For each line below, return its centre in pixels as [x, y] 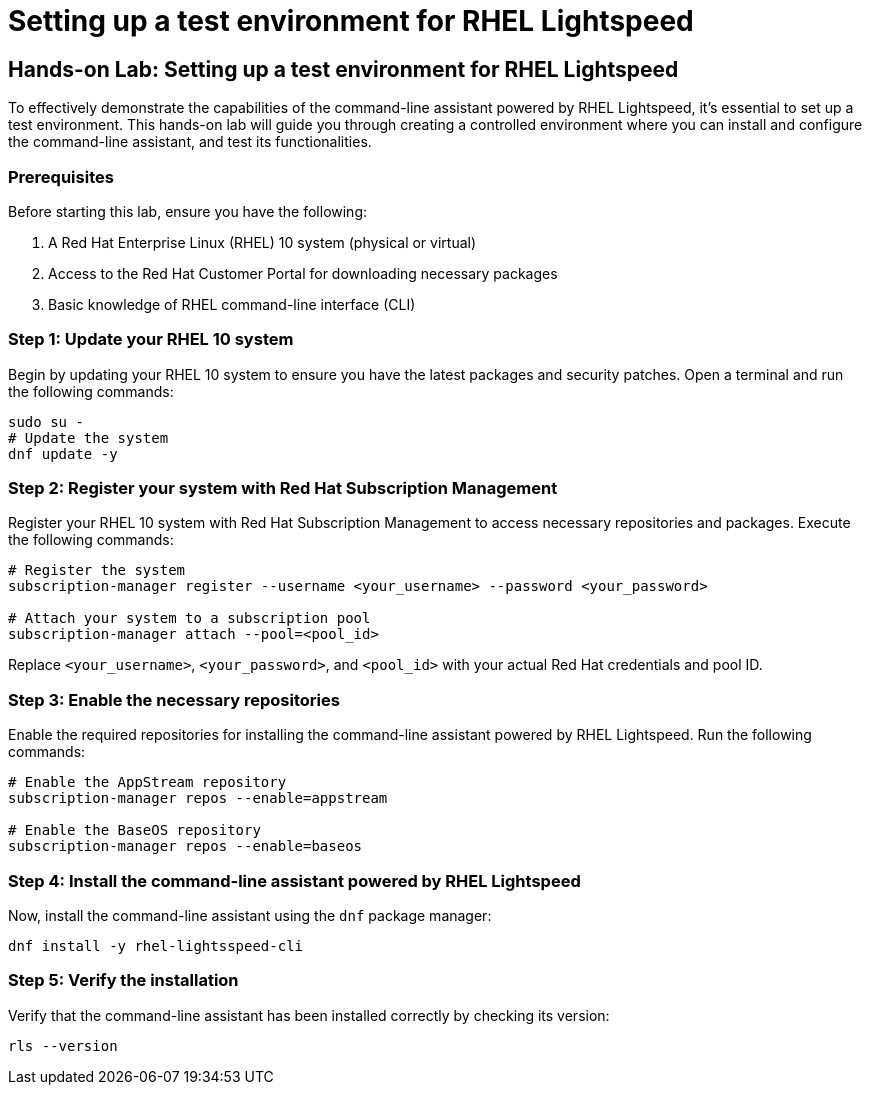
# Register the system [97, 570]
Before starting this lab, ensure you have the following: [188, 211]
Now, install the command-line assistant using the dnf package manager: [250, 915]
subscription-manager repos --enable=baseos [185, 846]
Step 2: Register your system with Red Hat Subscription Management [283, 488]
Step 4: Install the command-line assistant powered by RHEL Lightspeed [294, 880]
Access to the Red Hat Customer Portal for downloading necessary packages [303, 273]
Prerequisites [61, 176]
